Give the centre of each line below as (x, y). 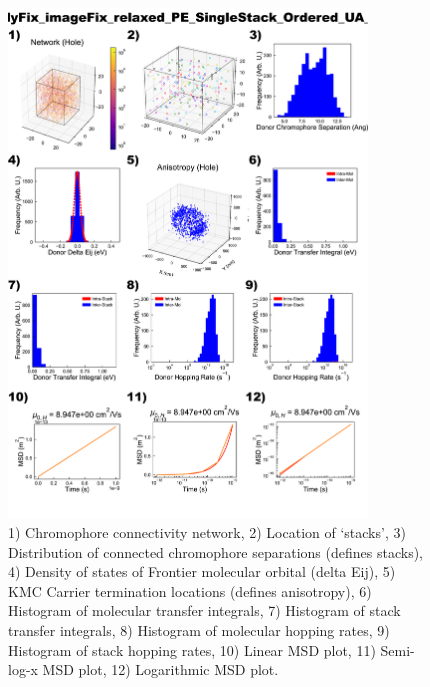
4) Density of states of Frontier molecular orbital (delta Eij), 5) (202, 571)
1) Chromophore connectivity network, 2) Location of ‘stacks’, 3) (207, 532)
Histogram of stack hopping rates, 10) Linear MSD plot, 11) (192, 649)
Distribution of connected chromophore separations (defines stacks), (215, 551)
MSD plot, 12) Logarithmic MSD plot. (160, 669)
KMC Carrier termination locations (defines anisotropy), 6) (190, 590)
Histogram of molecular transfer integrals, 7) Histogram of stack (204, 610)
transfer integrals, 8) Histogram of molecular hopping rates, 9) (199, 629)
